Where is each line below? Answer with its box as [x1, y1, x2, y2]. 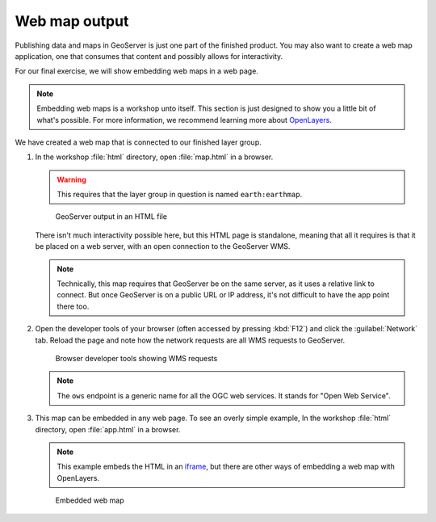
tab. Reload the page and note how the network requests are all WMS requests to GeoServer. [35, 335, 346, 345]
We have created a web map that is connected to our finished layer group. [15, 137, 262, 147]
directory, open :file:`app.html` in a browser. [35, 424, 181, 434]
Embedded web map [55, 495, 124, 505]
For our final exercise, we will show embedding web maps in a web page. [15, 66, 258, 76]
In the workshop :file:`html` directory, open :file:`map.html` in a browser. [35, 152, 274, 162]
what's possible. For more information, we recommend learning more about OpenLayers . [36, 115, 333, 124]
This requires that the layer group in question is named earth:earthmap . [57, 190, 303, 200]
